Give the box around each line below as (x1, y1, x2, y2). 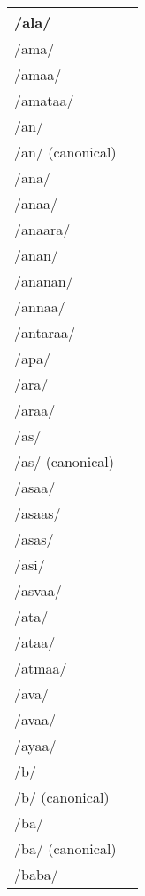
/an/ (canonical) (14, 141, 117, 162)
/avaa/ (14, 709, 57, 730)
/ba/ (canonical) (14, 838, 117, 859)
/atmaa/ (14, 658, 67, 678)
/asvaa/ (14, 580, 62, 601)
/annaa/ (14, 296, 65, 317)
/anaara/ (14, 219, 71, 239)
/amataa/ (14, 90, 74, 110)
